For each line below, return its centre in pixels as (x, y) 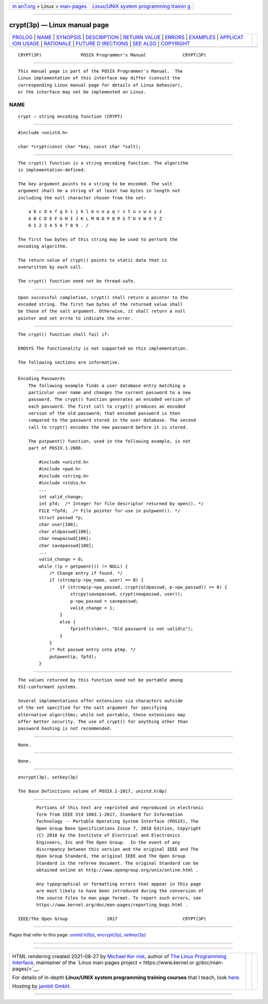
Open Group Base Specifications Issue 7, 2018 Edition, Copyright (119, 828)
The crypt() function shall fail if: (64, 335)
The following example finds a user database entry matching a (107, 386)
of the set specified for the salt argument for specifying (93, 708)
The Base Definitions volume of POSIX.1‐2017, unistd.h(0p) (93, 791)
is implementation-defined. (52, 170)
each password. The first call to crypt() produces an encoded (107, 406)
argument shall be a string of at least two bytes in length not (99, 191)
